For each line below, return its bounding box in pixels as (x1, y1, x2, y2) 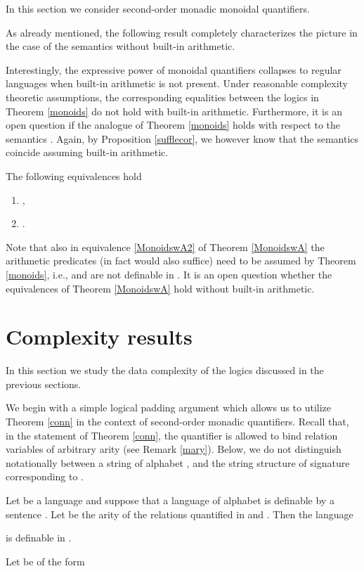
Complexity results (6, 322, 193, 351)
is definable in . (6, 530, 72, 545)
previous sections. (6, 376, 82, 391)
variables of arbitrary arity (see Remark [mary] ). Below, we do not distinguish (6, 442, 342, 456)
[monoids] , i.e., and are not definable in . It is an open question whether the (6, 267, 332, 281)
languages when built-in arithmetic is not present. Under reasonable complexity (6, 76, 348, 91)
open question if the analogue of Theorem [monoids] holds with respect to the (6, 117, 341, 132)
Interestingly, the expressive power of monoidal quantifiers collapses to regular (6, 62, 342, 77)
